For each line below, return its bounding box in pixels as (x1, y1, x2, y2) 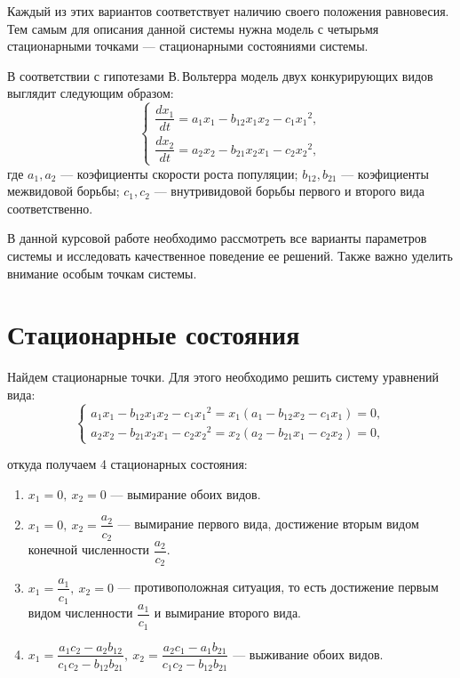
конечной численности (28, 540, 150, 559)
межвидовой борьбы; (7, 182, 120, 200)
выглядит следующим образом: (7, 84, 174, 102)
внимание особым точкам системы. (7, 263, 197, 282)
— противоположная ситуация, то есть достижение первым (117, 577, 439, 596)
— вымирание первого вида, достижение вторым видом (117, 514, 419, 533)
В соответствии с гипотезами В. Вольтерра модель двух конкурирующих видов (7, 66, 433, 85)
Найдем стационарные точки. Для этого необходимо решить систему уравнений (7, 367, 439, 386)
